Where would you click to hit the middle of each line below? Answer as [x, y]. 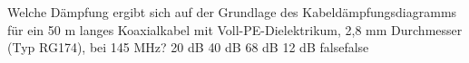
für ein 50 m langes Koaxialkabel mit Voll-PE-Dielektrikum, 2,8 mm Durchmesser [235, 29]
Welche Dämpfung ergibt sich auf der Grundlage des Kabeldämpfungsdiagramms [232, 12]
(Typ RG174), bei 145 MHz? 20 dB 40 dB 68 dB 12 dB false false [188, 47]
